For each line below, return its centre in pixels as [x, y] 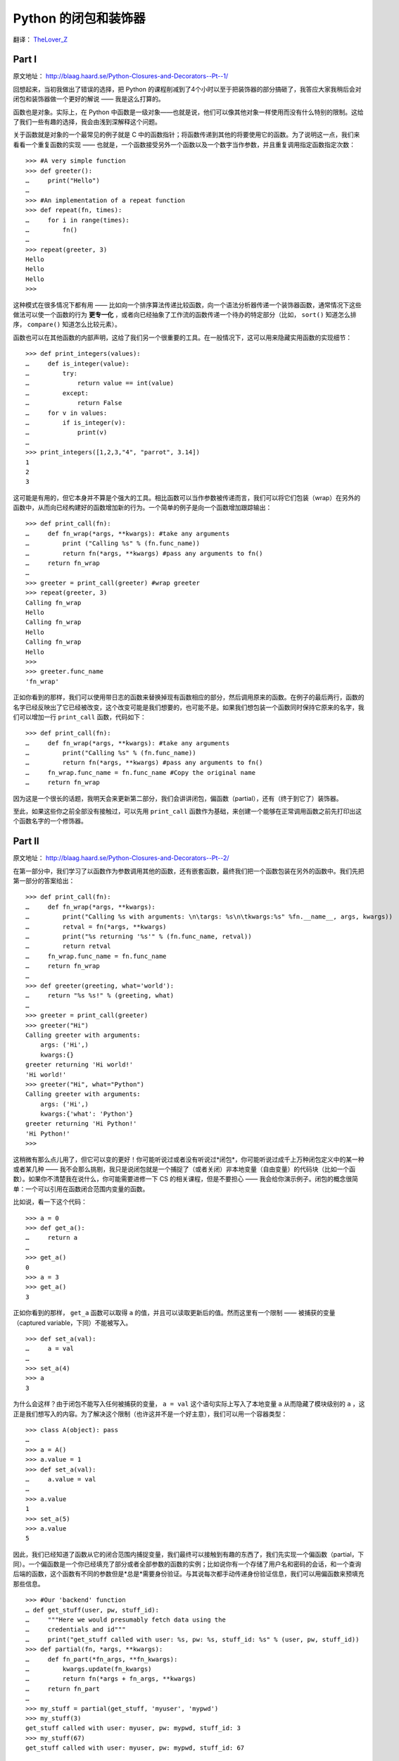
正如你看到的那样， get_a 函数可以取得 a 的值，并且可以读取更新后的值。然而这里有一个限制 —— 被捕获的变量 [174, 1313]
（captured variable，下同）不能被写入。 [72, 1323]
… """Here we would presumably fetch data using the [126, 1620]
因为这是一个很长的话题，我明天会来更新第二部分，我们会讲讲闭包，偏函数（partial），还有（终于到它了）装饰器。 [178, 798]
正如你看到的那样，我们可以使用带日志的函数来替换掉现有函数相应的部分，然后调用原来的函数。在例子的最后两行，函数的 [189, 697]
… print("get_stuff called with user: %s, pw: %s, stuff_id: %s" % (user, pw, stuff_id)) [192, 1639]
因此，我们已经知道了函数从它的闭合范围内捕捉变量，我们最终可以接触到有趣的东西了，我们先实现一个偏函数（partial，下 [189, 1554]
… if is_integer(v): [76, 422]
